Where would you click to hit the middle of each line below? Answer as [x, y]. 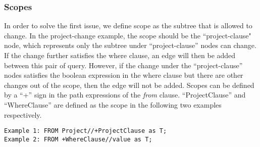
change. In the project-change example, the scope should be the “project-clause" [128, 35]
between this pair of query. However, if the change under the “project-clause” [123, 65]
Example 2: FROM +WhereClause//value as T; [78, 139]
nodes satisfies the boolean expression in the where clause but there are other [124, 75]
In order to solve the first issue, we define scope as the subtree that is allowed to [128, 26]
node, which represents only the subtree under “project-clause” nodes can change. [130, 45]
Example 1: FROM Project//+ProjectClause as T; [86, 131]
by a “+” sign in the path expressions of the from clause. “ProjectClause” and [125, 95]
